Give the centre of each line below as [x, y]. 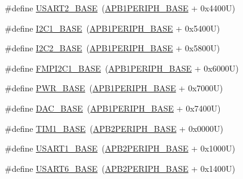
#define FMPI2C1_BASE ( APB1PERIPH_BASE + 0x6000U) [122, 68]
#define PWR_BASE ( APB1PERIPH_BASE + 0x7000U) [114, 88]
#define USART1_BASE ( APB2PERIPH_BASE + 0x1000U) [120, 148]
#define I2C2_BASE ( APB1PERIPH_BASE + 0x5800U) [113, 48]
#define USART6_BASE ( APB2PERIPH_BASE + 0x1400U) [120, 168]
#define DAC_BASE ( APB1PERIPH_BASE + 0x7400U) [113, 108]
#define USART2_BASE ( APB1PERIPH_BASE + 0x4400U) [120, 8]
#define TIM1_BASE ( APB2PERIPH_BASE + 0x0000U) [114, 128]
